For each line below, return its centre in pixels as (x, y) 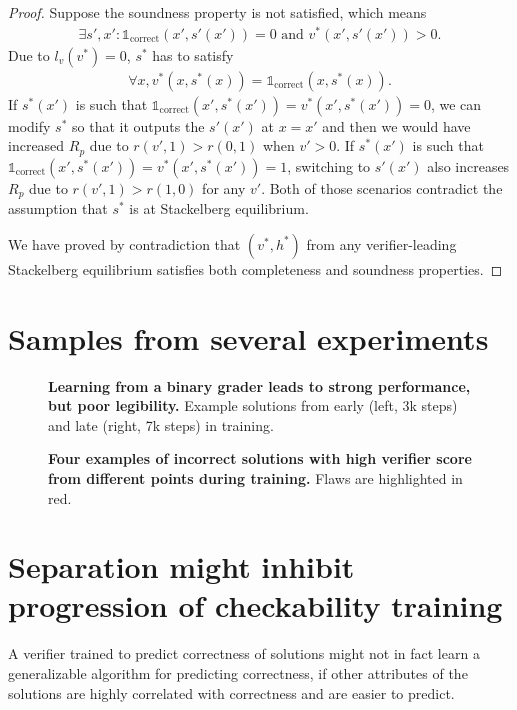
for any (224, 187)
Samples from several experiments (248, 337)
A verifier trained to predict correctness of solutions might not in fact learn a (244, 653)
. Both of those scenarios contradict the (382, 187)
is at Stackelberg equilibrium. (219, 208)
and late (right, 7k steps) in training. (161, 424)
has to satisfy (193, 54)
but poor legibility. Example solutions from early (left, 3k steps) (253, 405)
